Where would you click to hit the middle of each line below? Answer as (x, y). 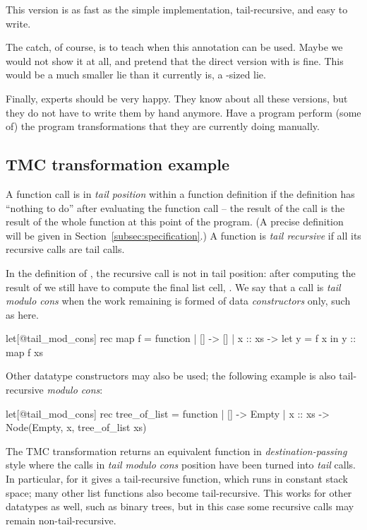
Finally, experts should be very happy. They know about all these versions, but (177, 98)
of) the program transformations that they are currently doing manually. (163, 126)
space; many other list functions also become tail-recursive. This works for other (179, 492)
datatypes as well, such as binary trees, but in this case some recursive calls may (180, 506)
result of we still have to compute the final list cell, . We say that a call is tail (173, 287)
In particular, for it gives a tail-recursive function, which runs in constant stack (177, 479)
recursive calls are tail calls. (65, 249)
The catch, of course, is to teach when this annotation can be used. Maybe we (174, 47)
